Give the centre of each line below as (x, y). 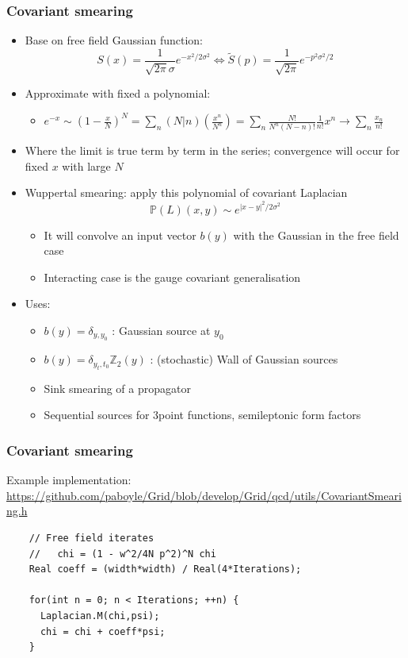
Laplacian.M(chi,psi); (100, 616)
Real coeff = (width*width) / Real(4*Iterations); (165, 569)
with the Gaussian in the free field (316, 235)
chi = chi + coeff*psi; (103, 631)
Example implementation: (69, 480)
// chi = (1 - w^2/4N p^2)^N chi (122, 554)
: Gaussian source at (161, 331)
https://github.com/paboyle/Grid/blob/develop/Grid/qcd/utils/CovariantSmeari (204, 495)
